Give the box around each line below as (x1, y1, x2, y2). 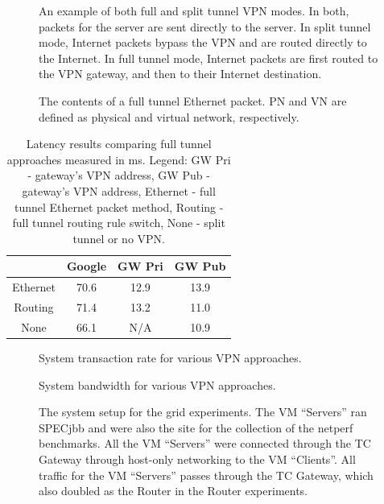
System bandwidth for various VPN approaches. (39, 376, 276, 393)
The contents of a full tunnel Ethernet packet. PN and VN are (39, 92, 347, 109)
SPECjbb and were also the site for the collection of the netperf (39, 419, 353, 436)
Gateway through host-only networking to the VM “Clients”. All (39, 450, 356, 467)
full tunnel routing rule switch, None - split (12, 214, 225, 231)
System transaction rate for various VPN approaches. (39, 349, 302, 366)
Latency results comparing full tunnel (26, 135, 212, 152)
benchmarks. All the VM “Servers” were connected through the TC (39, 435, 371, 452)
